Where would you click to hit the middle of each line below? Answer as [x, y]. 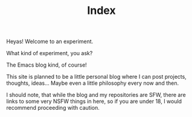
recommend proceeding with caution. [53, 108]
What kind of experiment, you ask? [50, 53]
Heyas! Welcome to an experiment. [50, 42]
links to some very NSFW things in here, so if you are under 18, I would [94, 101]
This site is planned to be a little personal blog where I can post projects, [97, 77]
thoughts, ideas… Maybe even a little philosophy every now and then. [93, 83]
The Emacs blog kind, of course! [47, 65]
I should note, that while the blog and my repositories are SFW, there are [96, 95]
